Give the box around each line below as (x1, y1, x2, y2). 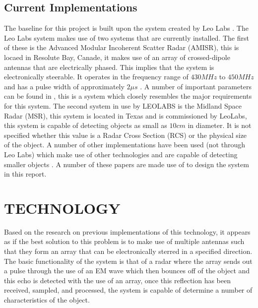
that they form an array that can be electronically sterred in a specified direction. (4, 246, 253, 256)
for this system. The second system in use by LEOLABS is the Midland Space (4, 100, 242, 111)
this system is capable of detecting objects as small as (4, 120, 167, 130)
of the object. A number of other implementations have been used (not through (4, 139, 246, 150)
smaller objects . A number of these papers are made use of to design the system (4, 159, 249, 169)
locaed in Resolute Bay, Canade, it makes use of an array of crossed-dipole (4, 52, 230, 62)
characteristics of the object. (4, 294, 90, 305)
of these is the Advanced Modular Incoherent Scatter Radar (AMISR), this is (4, 42, 239, 53)
